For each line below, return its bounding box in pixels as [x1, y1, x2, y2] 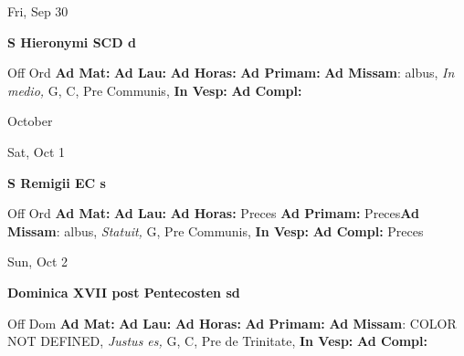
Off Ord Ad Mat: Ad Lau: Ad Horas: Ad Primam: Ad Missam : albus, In [7, 63, 455, 82]
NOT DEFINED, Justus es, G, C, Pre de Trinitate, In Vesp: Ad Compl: [7, 331, 427, 351]
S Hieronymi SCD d [7, 32, 136, 51]
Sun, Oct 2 [7, 252, 69, 271]
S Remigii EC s [7, 173, 106, 192]
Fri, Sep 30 [7, 2, 69, 20]
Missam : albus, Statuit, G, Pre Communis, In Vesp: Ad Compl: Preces [7, 221, 424, 240]
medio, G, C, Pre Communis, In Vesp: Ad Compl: [7, 80, 302, 99]
